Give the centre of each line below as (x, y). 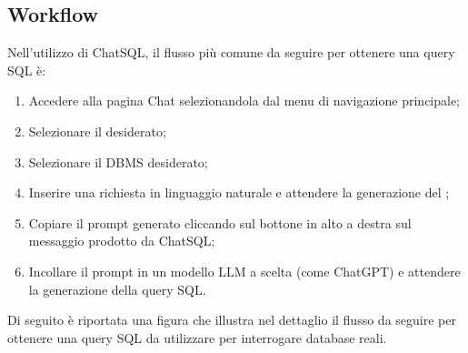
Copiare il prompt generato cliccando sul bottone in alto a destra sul (220, 222)
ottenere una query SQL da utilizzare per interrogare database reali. (197, 337)
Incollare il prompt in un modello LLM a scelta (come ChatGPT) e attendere (244, 271)
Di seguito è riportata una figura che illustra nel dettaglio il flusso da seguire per (232, 320)
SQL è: (27, 70)
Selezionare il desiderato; (97, 131)
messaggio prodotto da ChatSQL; (122, 241)
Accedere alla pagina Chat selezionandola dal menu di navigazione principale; (244, 101)
